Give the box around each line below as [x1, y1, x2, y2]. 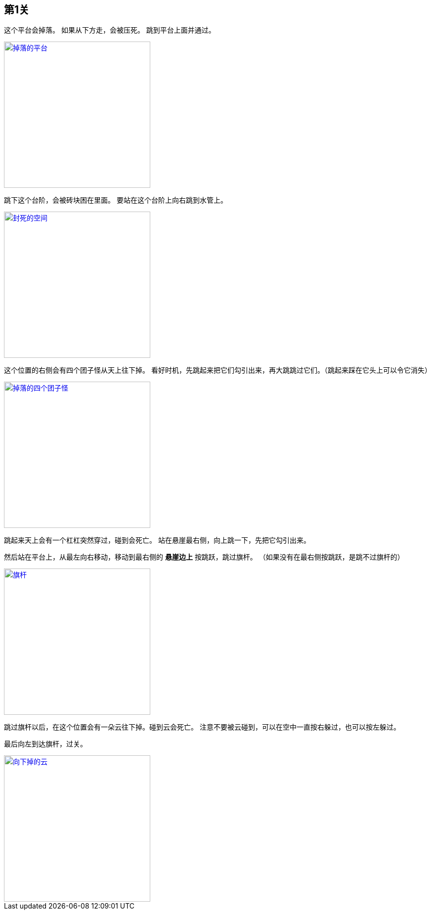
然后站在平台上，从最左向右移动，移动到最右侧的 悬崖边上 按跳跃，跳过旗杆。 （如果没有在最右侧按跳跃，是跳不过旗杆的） [4, 553, 404, 562]
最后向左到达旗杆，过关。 [4, 740, 87, 748]
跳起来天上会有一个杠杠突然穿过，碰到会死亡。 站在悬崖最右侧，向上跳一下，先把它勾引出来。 [4, 536, 310, 545]
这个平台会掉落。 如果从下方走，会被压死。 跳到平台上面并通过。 [4, 26, 215, 35]
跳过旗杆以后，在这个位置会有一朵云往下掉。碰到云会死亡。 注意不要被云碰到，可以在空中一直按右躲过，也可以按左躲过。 [4, 723, 400, 732]
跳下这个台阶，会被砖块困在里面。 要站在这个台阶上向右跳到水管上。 [4, 196, 227, 205]
